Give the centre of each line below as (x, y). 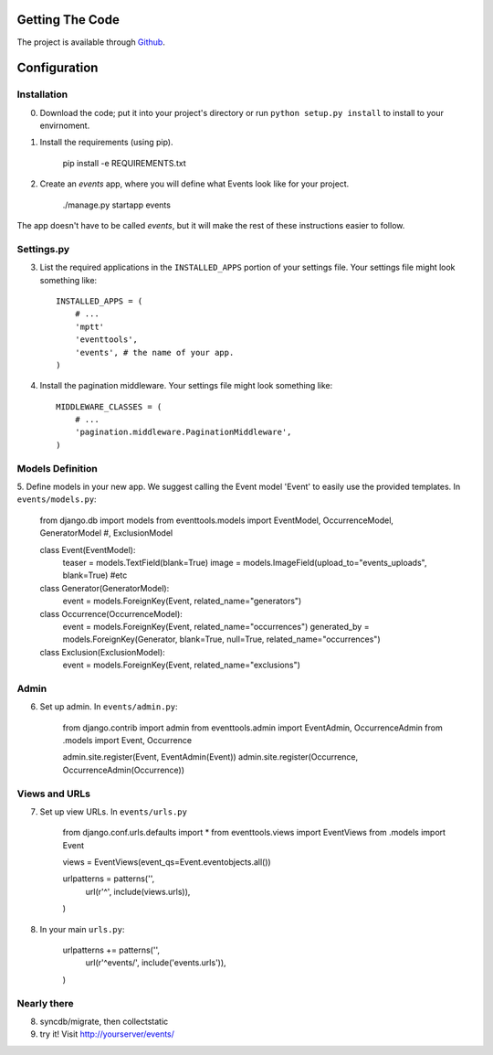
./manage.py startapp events (116, 205)
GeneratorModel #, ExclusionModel (106, 533)
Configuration (58, 68)
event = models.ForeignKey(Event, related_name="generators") (182, 601)
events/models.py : (57, 499)
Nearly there (46, 1003)
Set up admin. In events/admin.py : (109, 707)
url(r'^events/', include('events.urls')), (156, 963)
